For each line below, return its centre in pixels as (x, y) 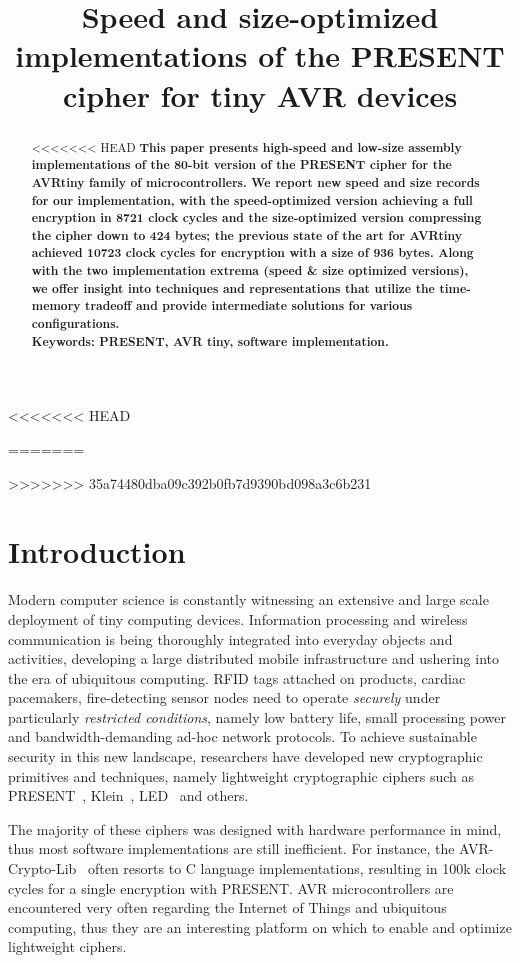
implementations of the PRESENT (260, 55)
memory (56, 306)
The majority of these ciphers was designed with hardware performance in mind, (255, 828)
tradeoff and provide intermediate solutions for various (249, 306)
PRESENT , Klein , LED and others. (128, 795)
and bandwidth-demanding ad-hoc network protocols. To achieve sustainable (242, 736)
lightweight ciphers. (67, 946)
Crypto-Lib (42, 868)
